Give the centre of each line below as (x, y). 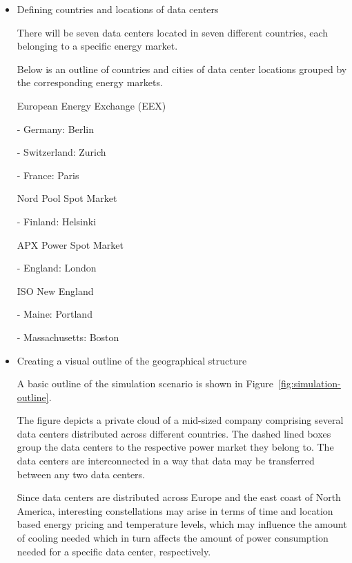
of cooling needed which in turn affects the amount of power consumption (173, 538)
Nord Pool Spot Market (67, 198)
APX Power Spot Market (70, 244)
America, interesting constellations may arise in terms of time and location (175, 510)
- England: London (57, 268)
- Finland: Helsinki (57, 221)
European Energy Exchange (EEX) (91, 105)
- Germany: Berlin (55, 129)
